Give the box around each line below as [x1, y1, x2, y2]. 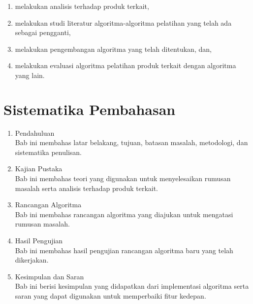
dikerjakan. [15, 255, 49, 265]
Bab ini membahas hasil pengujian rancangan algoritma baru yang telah [15, 245, 233, 255]
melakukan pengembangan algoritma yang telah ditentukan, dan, [15, 43, 212, 54]
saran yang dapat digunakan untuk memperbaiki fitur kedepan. [15, 291, 206, 301]
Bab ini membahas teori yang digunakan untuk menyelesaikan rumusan [15, 173, 231, 184]
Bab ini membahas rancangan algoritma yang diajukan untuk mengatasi [15, 209, 233, 219]
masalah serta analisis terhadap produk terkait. [15, 183, 158, 193]
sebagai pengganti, [15, 27, 71, 38]
